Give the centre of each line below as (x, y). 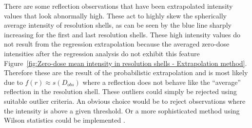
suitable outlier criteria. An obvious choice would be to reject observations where (125, 101)
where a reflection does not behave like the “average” (162, 82)
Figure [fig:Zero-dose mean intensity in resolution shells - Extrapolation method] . (126, 63)
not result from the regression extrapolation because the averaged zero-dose (117, 44)
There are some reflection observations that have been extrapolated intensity (118, 6)
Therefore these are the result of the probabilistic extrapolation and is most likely (126, 72)
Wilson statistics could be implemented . (65, 120)
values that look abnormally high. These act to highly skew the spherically (115, 15)
